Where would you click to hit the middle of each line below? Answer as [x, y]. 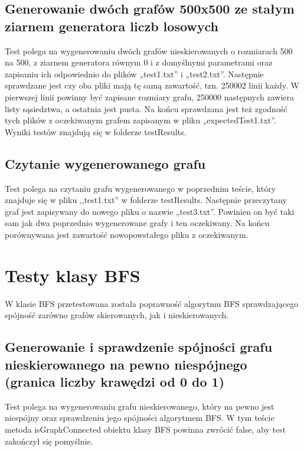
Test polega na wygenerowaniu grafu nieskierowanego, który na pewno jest [140, 406]
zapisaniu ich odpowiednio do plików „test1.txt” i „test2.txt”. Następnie [134, 73]
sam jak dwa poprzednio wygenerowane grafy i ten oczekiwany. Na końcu [137, 223]
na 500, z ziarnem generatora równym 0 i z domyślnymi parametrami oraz [139, 62]
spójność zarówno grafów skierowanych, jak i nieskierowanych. [117, 315]
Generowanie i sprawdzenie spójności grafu [139, 347]
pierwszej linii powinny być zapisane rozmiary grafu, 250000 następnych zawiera [150, 97]
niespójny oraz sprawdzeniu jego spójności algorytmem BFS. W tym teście [140, 418]
